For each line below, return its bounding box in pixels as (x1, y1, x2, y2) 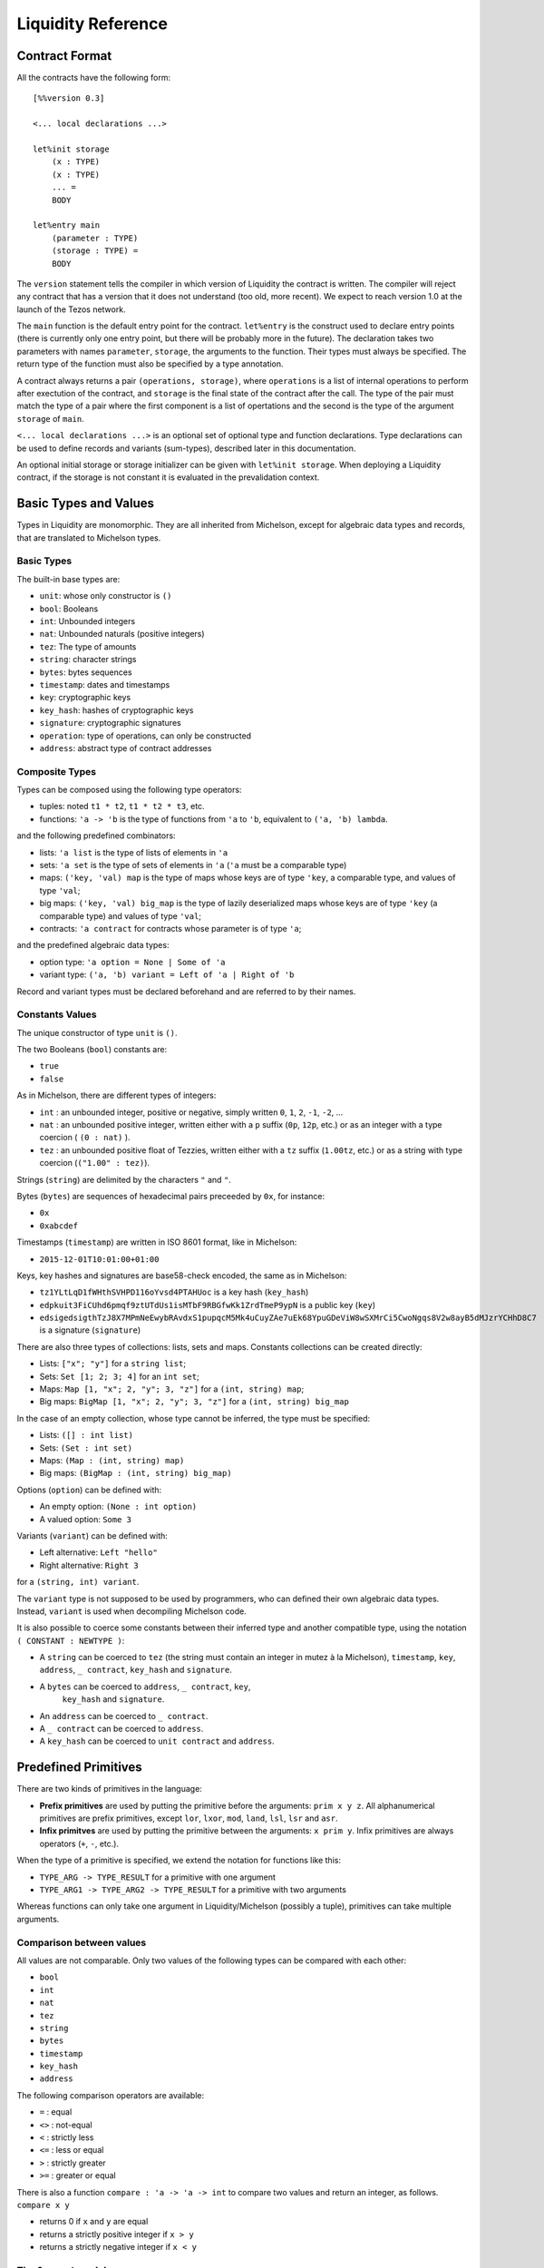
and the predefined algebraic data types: (16, 940, 170, 951)
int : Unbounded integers (39, 616, 136, 626)
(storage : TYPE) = (51, 246, 139, 256)
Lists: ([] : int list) (39, 1430, 133, 1441)
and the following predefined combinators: (16, 830, 176, 841)
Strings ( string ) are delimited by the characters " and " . (16, 1174, 231, 1185)
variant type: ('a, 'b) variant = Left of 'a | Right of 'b (39, 969, 295, 980)
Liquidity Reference (16, 14, 168, 34)
